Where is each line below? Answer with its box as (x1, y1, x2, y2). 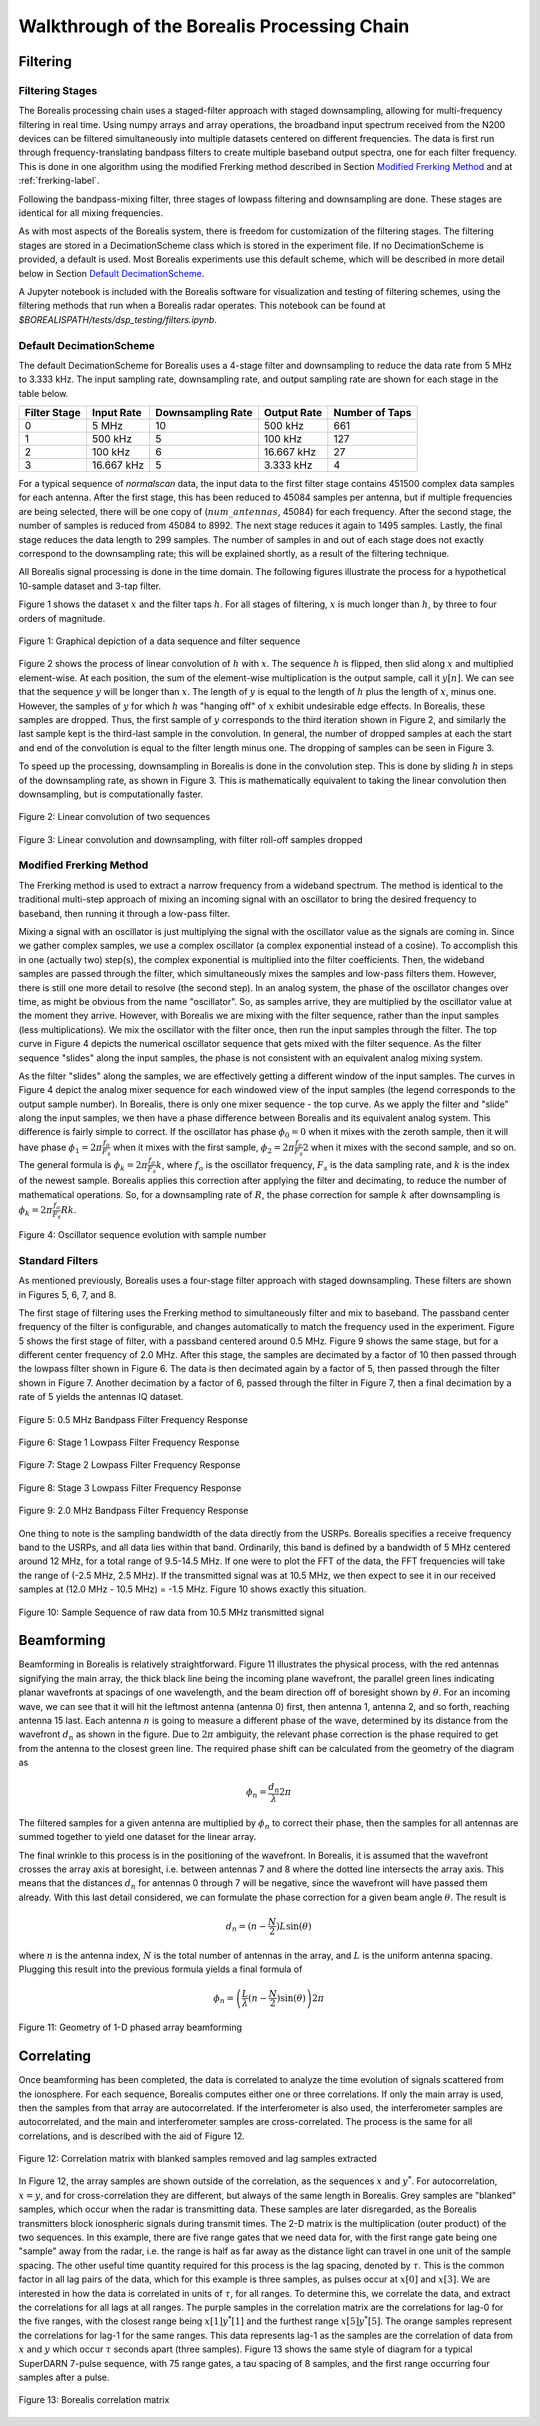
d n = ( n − (225, 1920, 267, 1934)
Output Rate (263, 406, 323, 420)
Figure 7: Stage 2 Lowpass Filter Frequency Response (18, 1459, 241, 1471)
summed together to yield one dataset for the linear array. (18, 1831, 257, 1843)
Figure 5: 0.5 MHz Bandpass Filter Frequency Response (18, 1413, 249, 1425)
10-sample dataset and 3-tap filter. (18, 580, 162, 592)
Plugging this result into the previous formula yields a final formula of (18, 1963, 303, 1975)
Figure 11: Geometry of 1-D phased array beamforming (18, 2021, 243, 2034)
